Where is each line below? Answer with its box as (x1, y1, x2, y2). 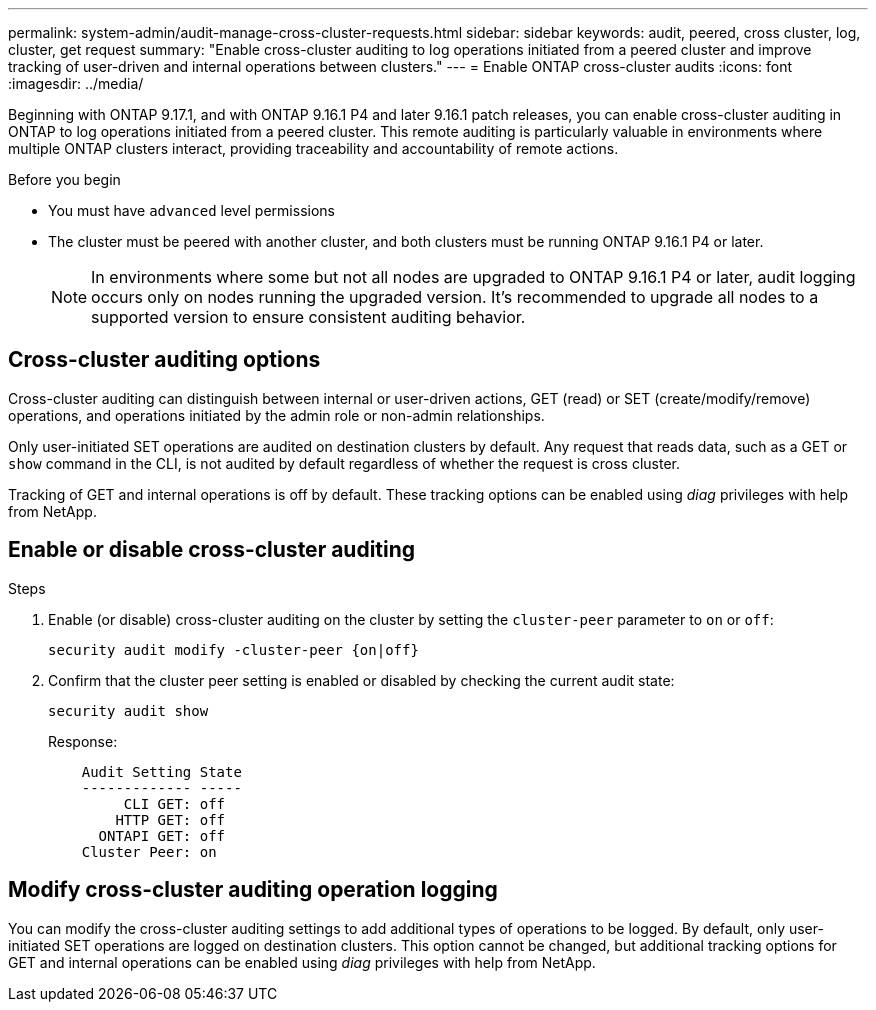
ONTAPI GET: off (98, 827, 226, 844)
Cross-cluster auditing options (8, 347, 321, 373)
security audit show (48, 702, 209, 719)
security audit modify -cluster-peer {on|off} (48, 641, 419, 658)
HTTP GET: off (115, 811, 226, 828)
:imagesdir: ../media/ (8, 75, 144, 92)
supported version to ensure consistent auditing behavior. (91, 307, 526, 327)
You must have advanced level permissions (48, 202, 335, 219)
